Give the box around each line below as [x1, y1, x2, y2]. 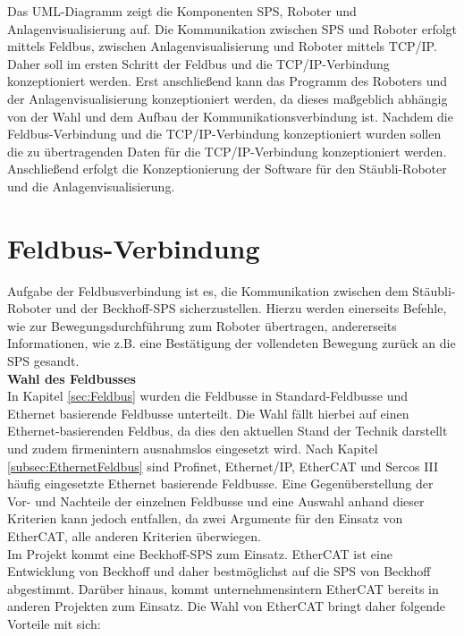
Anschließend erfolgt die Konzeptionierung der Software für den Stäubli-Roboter [7, 159, 447, 178]
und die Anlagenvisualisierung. [7, 176, 175, 195]
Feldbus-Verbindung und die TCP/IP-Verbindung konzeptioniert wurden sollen [7, 124, 442, 143]
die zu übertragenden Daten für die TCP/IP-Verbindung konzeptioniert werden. [7, 141, 447, 160]
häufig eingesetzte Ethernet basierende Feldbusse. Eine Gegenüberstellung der [7, 474, 434, 493]
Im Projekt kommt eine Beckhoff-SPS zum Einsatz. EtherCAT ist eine [7, 544, 392, 563]
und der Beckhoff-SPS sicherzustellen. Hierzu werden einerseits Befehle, [55, 299, 447, 318]
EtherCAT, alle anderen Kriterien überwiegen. [7, 526, 261, 545]
